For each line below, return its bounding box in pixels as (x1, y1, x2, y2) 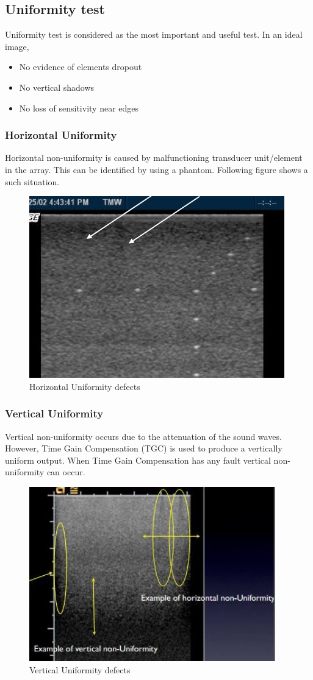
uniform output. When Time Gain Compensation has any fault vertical (5, 453, 271, 466)
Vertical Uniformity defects (29, 663, 131, 676)
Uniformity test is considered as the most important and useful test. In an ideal (5, 28, 303, 41)
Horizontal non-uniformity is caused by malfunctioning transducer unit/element (5, 151, 303, 164)
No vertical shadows (19, 80, 95, 93)
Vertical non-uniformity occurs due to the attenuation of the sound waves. (5, 430, 282, 442)
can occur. (46, 466, 85, 478)
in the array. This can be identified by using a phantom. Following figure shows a (5, 163, 308, 175)
